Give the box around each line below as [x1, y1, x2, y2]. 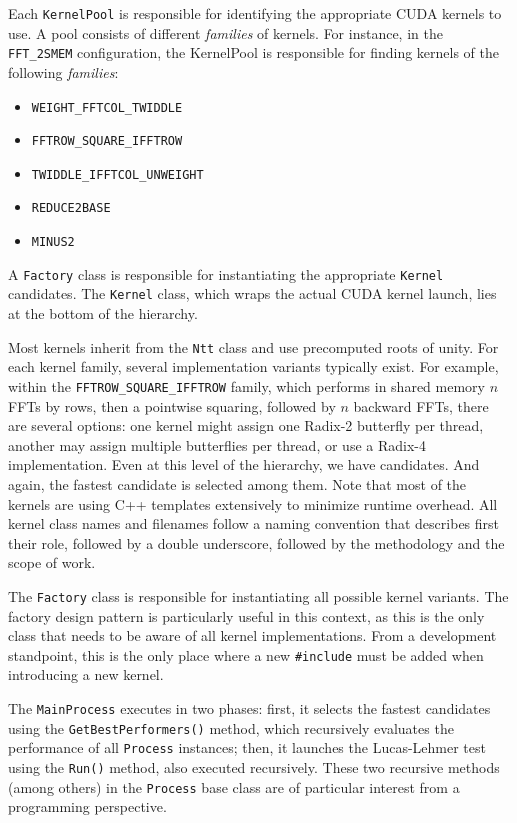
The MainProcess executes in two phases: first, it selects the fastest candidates [8, 698, 491, 719]
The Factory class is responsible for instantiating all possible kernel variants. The [8, 585, 509, 606]
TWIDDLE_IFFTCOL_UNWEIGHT [31, 167, 204, 182]
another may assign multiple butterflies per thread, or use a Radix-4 [8, 434, 426, 455]
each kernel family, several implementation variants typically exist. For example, [8, 356, 499, 377]
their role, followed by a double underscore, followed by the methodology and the [8, 532, 505, 553]
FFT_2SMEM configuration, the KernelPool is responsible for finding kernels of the [8, 42, 500, 63]
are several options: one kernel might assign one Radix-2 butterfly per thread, [8, 415, 484, 436]
